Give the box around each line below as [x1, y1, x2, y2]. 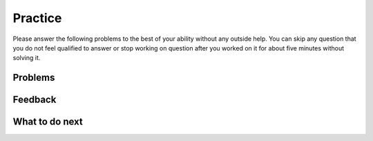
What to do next [12, 116, 83, 128]
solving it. [12, 54, 41, 62]
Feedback [12, 94, 57, 106]
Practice [12, 10, 62, 26]
